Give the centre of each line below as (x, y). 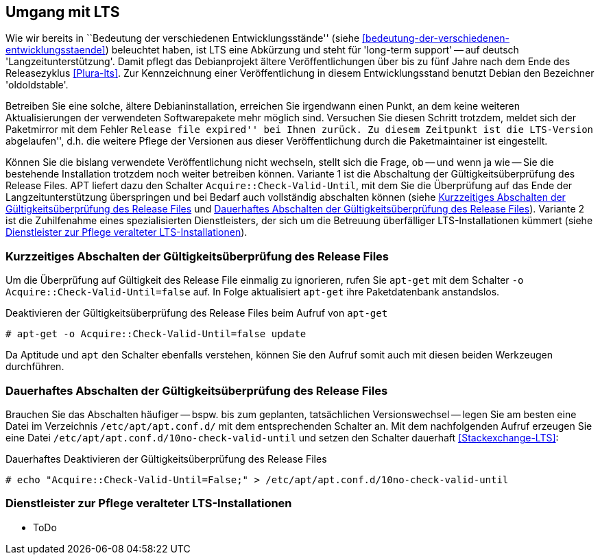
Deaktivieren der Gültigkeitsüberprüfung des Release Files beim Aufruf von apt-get (197, 313)
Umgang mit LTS (63, 12)
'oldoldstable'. (37, 85)
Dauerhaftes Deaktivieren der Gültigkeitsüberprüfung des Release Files (166, 459)
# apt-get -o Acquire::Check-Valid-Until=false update (156, 334)
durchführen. (35, 367)
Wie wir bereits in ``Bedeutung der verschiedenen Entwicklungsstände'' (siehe (183, 38)
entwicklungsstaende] (56, 50)
